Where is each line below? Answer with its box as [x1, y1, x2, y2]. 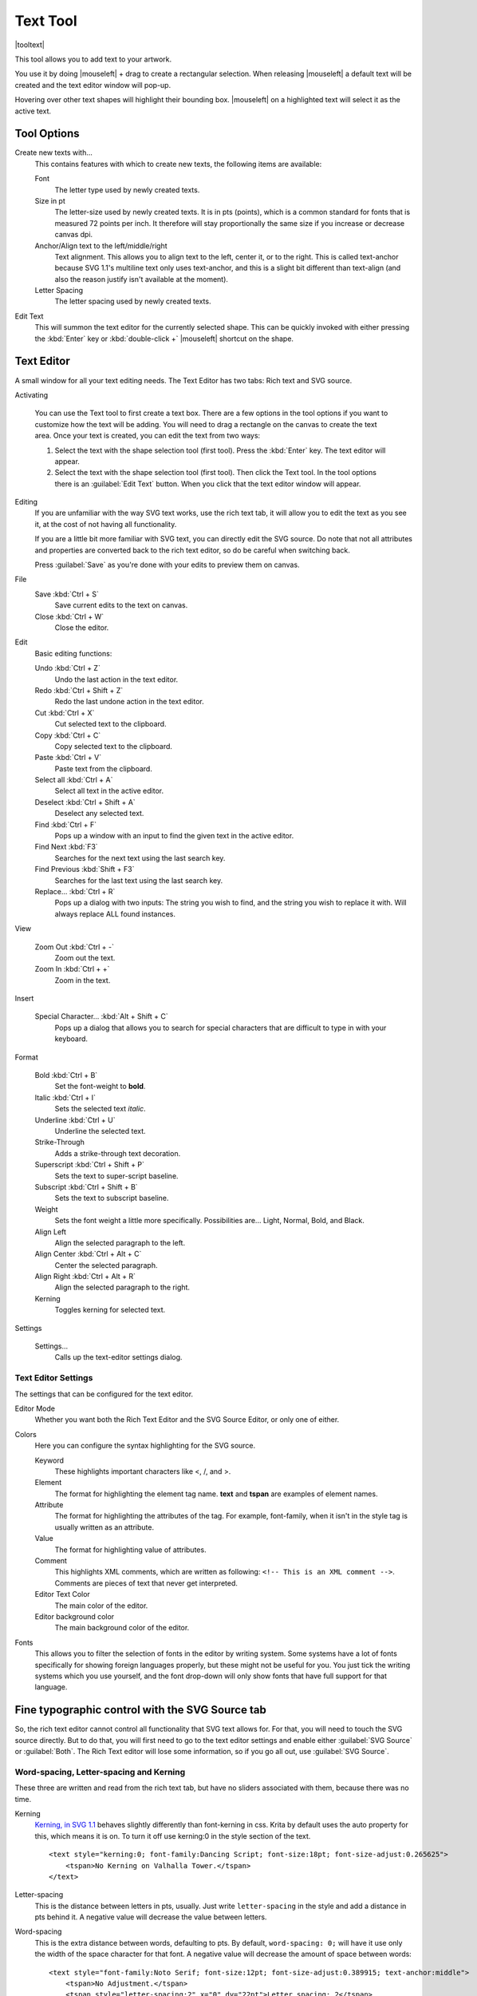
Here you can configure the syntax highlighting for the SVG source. [34, 1441, 256, 1451]
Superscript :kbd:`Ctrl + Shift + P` [34, 1160, 145, 1170]
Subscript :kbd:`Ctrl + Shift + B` [34, 1182, 139, 1191]
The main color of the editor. [54, 1601, 148, 1610]
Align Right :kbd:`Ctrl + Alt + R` [34, 1272, 136, 1281]
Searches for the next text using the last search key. [54, 853, 226, 862]
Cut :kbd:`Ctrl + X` [34, 707, 95, 718]
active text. [14, 106, 52, 116]
